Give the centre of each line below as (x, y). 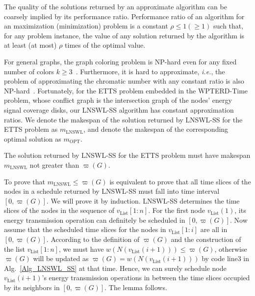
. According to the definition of (93, 239)
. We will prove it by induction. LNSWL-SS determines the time (143, 200)
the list (14, 249)
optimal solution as (33, 138)
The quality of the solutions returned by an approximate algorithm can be (115, 6)
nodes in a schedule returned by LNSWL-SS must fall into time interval (112, 191)
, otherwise (231, 249)
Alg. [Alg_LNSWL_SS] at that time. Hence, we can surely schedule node (115, 268)
